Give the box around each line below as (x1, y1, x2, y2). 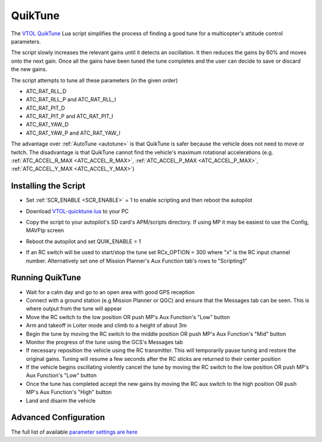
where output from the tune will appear (26, 305, 122, 313)
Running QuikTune (11, 273, 82, 283)
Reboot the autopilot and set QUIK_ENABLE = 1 (26, 237, 141, 245)
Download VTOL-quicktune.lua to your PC (26, 208, 129, 215)
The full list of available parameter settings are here (11, 428, 138, 435)
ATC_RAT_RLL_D (26, 87, 67, 95)
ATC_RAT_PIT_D (26, 104, 66, 112)
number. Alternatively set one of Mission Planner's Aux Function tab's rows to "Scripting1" (26, 257, 247, 264)
